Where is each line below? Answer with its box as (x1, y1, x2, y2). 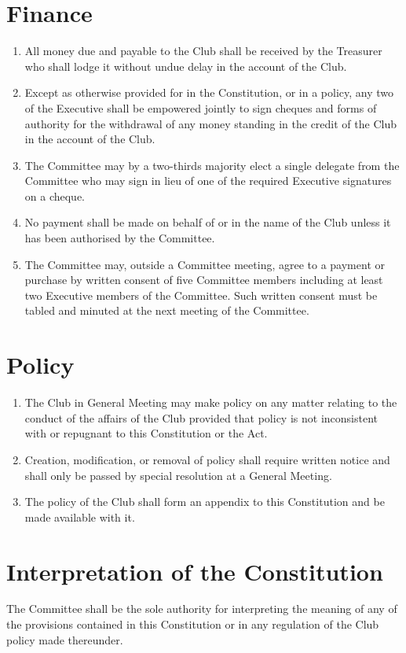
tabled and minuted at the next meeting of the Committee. (24, 302, 309, 319)
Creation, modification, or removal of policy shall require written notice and (24, 451, 390, 467)
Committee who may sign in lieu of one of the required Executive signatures (24, 172, 392, 189)
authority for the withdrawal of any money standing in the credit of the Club (24, 115, 397, 131)
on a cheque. (24, 187, 86, 204)
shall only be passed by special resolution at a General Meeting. (24, 467, 332, 483)
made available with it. (24, 508, 135, 525)
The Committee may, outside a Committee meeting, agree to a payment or (24, 256, 385, 272)
